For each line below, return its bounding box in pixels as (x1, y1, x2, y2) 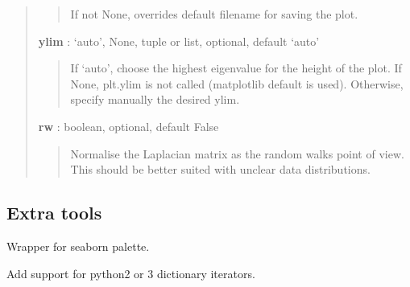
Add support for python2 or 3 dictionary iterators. (6, 264, 255, 281)
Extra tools (6, 200, 102, 225)
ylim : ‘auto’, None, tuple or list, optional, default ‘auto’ (38, 32, 320, 49)
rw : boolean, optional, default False (38, 117, 219, 134)
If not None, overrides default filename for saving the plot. (70, 6, 358, 22)
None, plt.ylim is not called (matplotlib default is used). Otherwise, (70, 75, 404, 92)
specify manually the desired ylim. (70, 91, 240, 108)
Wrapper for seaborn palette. (6, 237, 150, 254)
